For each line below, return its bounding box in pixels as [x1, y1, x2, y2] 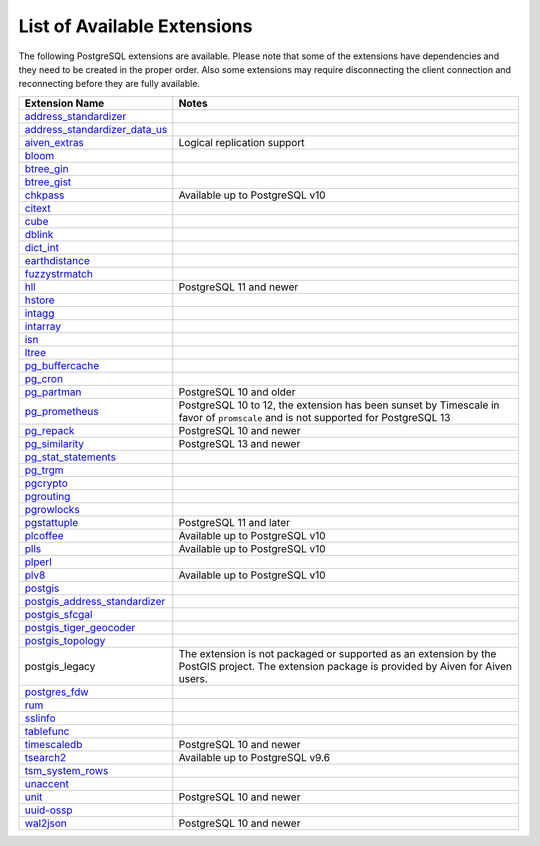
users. [178, 671, 209, 685]
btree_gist [24, 175, 72, 189]
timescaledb [24, 737, 83, 751]
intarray [24, 319, 62, 333]
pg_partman [24, 385, 82, 399]
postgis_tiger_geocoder [24, 620, 136, 634]
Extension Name [24, 96, 105, 110]
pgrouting [24, 489, 71, 503]
